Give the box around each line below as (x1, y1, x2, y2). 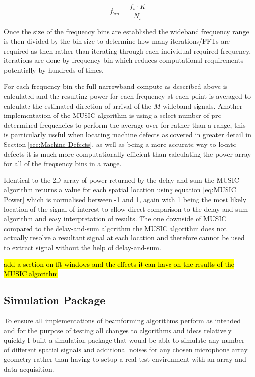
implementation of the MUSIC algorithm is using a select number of (4, 110, 209, 120)
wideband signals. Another (162, 100, 243, 111)
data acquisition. (4, 363, 54, 374)
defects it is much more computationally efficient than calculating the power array (4, 148, 251, 159)
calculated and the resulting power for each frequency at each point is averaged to (4, 91, 251, 101)
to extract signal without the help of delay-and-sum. (4, 242, 161, 252)
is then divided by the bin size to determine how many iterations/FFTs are (4, 36, 230, 46)
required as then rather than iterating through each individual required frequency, (4, 45, 251, 56)
